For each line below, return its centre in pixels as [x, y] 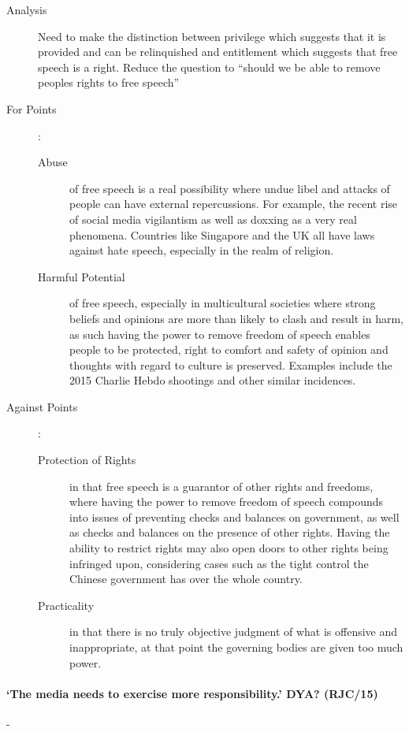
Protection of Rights [87, 460]
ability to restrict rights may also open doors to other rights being [229, 548]
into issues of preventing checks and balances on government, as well [234, 516]
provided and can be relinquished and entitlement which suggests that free [218, 52]
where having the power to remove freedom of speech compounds [227, 502]
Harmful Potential [82, 276]
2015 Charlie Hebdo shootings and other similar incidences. [213, 380]
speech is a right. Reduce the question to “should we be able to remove [209, 67]
